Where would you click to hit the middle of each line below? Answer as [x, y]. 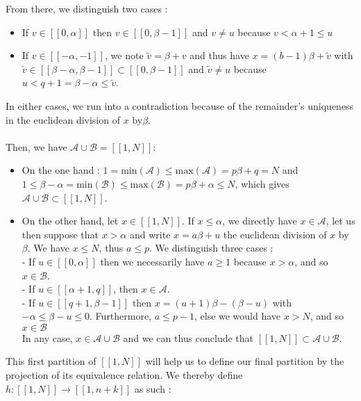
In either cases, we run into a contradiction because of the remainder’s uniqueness [180, 105]
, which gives [262, 183]
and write [150, 234]
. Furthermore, [121, 316]
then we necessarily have [152, 261]
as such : [153, 388]
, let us [341, 221]
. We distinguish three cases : [211, 248]
